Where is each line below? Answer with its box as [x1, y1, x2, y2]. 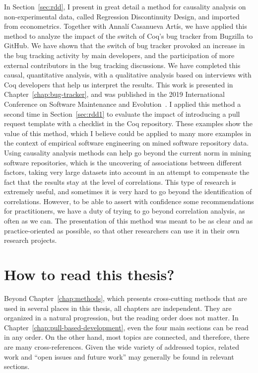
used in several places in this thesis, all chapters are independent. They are [4, 302, 232, 313]
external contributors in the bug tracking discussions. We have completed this [4, 60, 241, 70]
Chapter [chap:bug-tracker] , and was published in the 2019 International [4, 89, 225, 99]
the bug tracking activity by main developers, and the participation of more [4, 50, 235, 60]
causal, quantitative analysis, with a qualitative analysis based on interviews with [4, 70, 252, 80]
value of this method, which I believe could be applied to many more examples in [4, 128, 251, 138]
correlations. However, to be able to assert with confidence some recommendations [4, 196, 254, 206]
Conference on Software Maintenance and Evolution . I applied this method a [4, 98, 241, 109]
